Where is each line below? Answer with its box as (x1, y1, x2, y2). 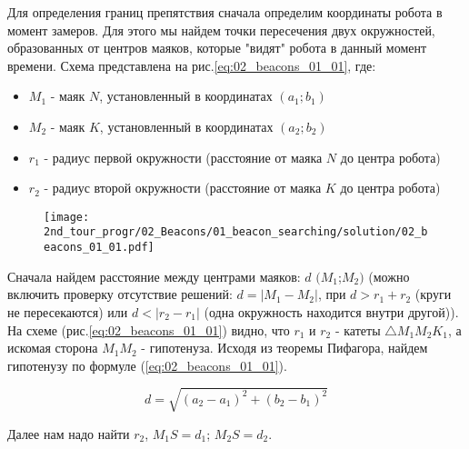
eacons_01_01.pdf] (44, 241, 155, 254)
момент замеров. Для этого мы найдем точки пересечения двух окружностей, (7, 20, 435, 39)
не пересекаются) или (7, 302, 128, 321)
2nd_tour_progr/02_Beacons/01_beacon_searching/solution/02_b (44, 225, 428, 239)
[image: (44, 210, 90, 224)
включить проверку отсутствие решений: (7, 284, 233, 304)
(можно (368, 266, 410, 285)
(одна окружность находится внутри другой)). (204, 302, 459, 321)
